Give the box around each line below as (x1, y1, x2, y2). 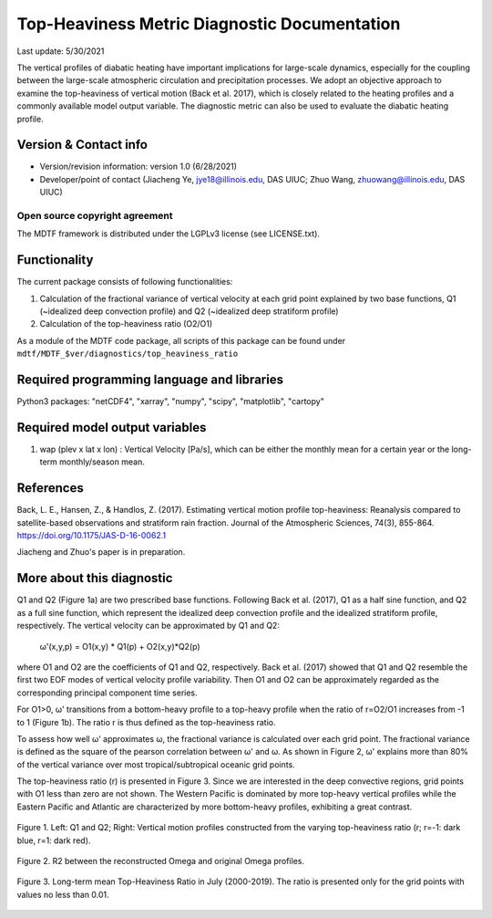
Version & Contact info (16, 137, 148, 152)
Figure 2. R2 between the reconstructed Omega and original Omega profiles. (16, 856, 305, 867)
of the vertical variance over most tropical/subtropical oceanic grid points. (16, 758, 295, 770)
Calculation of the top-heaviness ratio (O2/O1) (39, 318, 213, 329)
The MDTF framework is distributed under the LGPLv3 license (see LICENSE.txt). (16, 228, 321, 239)
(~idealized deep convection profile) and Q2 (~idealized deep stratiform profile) (39, 306, 339, 317)
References (16, 480, 84, 496)
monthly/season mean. (59, 456, 145, 467)
